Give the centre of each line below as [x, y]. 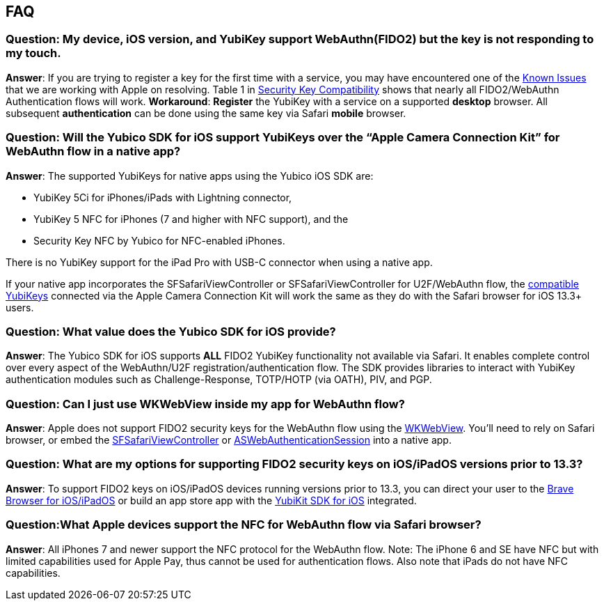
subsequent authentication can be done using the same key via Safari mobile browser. [206, 113]
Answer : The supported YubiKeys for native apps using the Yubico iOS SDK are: [190, 176]
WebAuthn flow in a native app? [93, 151]
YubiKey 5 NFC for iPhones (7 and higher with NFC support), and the [191, 219]
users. [20, 307]
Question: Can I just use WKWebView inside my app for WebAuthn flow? [205, 404]
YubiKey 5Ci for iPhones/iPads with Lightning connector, [163, 197]
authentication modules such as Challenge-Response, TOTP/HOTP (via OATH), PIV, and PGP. [219, 380]
